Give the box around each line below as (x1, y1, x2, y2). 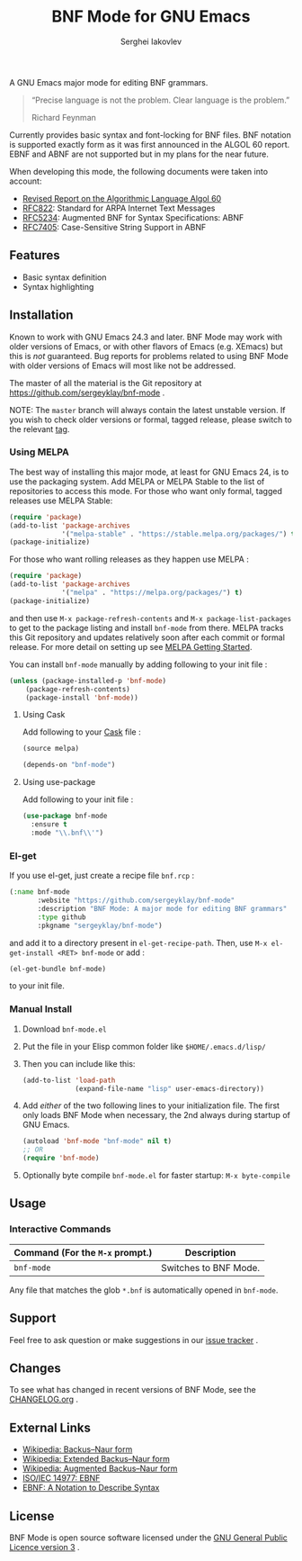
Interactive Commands (9, 1223, 111, 1235)
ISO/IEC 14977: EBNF (22, 1473, 101, 1484)
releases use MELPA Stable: (9, 495, 113, 506)
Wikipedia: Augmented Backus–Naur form (22, 1463, 178, 1474)
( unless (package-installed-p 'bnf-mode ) (9, 676, 167, 685)
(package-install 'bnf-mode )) (25, 693, 139, 702)
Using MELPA (9, 446, 69, 458)
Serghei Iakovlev (120, 36, 182, 47)
